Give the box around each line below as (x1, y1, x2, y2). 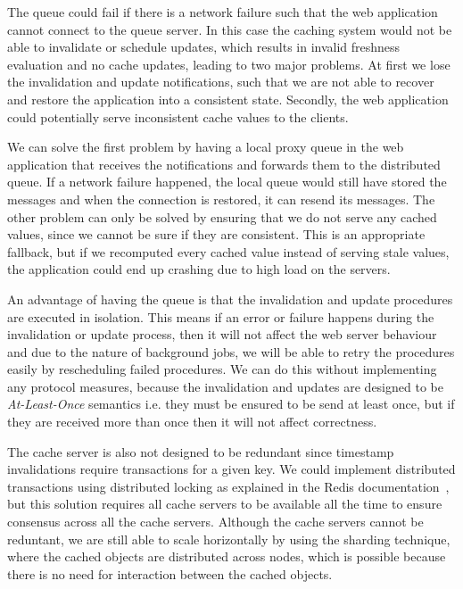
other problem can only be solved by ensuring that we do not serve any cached (7, 207, 437, 226)
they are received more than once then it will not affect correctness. (7, 412, 377, 431)
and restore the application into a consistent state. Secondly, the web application (7, 89, 449, 108)
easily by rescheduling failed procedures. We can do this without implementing (7, 360, 437, 378)
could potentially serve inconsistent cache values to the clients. (7, 107, 349, 126)
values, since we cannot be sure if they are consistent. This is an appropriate (7, 225, 426, 244)
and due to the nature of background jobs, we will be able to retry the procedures (7, 342, 455, 361)
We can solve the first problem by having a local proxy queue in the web (7, 137, 404, 156)
